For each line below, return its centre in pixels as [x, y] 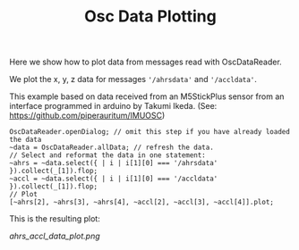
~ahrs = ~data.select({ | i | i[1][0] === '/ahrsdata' [114, 163]
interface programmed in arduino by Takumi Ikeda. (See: [113, 106]
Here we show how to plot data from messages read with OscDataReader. [145, 62]
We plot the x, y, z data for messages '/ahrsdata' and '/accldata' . [133, 79]
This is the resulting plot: [55, 219]
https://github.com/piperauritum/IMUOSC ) [87, 116]
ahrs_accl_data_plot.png [55, 236]
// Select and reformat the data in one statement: [107, 155]
